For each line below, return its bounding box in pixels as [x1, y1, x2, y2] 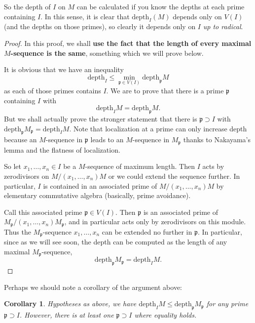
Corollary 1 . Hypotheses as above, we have [4, 298, 137, 309]
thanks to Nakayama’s [183, 134, 251, 145]
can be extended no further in [102, 226, 192, 237]
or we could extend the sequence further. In [108, 171, 240, 181]
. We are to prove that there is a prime [106, 85, 224, 95]
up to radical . [203, 21, 243, 32]
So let [4, 161, 21, 171]
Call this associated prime [4, 206, 82, 217]
